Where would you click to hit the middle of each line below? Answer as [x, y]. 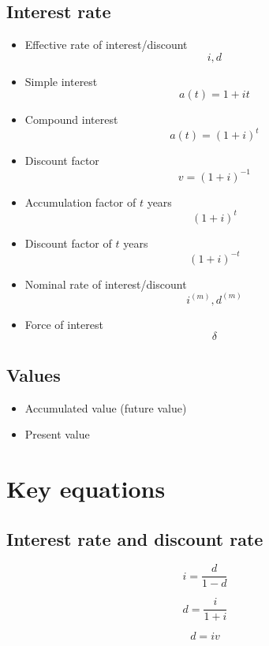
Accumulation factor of [80, 202]
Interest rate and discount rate [135, 538]
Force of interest [64, 324]
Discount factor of [68, 243]
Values [34, 374]
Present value [57, 434]
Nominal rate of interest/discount [106, 284]
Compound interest [71, 119]
